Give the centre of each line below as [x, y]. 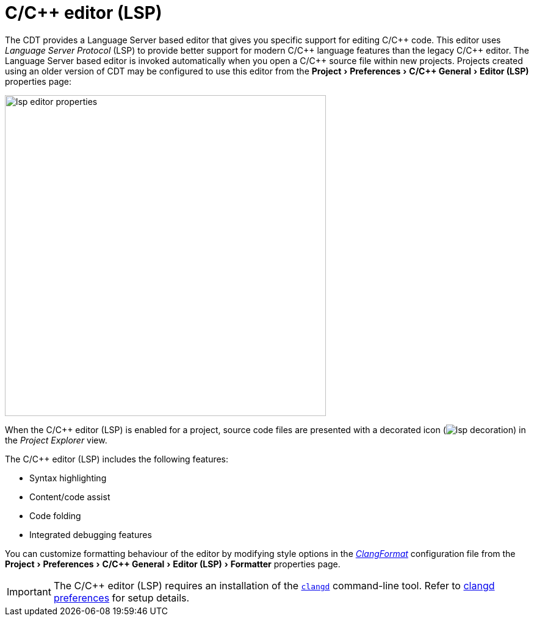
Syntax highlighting [68, 478]
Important [29, 591]
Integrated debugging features [91, 534]
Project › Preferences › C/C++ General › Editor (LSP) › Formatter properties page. [173, 564]
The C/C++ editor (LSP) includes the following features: [117, 459]
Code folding [55, 515]
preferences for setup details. [121, 598]
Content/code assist [70, 497]
